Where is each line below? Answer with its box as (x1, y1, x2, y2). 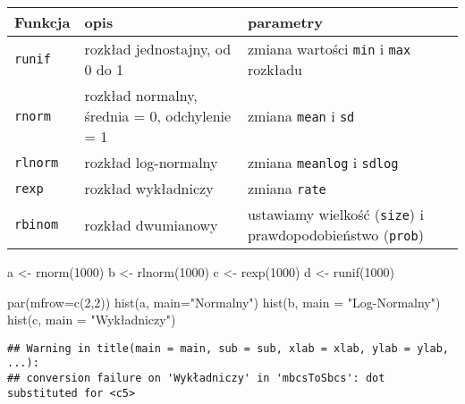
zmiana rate (247, 178, 326, 198)
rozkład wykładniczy (84, 178, 214, 198)
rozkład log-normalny (84, 152, 218, 173)
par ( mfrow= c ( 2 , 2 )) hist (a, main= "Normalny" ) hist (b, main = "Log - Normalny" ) (7, 292, 441, 311)
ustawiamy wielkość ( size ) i (247, 204, 424, 224)
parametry (247, 12, 323, 32)
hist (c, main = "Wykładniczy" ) (7, 310, 176, 329)
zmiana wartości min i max (247, 38, 411, 59)
